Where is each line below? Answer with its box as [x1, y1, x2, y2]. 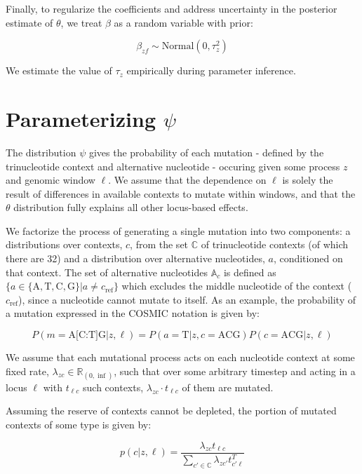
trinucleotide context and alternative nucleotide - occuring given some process [6, 158, 340, 173]
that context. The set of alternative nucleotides [6, 264, 208, 279]
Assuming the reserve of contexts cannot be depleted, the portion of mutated [6, 403, 337, 418]
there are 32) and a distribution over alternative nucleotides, [6, 251, 265, 266]
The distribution [6, 144, 76, 159]
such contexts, [83, 379, 144, 394]
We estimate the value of [6, 63, 112, 78]
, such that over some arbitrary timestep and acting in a [114, 363, 356, 378]
